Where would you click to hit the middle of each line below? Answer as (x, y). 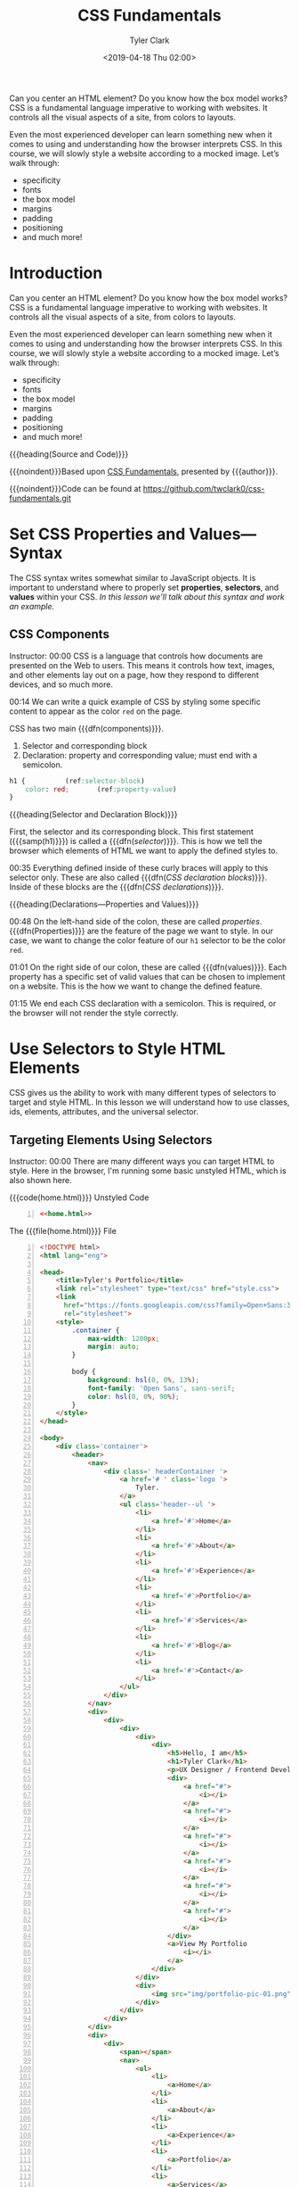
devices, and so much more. (61, 684)
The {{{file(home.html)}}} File (63, 1230)
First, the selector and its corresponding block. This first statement (131, 832)
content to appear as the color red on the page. (96, 711)
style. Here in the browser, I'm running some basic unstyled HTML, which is (148, 1171)
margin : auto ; (114, 1347)
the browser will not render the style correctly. (94, 1013)
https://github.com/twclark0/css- (204, 488)
